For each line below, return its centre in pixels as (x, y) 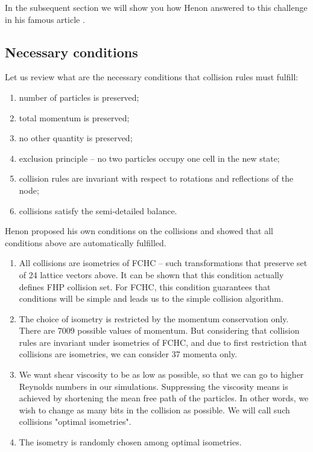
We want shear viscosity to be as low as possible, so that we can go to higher (161, 374)
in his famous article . (45, 19)
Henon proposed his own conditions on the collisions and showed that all (139, 231)
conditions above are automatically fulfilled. (86, 242)
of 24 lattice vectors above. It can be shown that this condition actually (151, 274)
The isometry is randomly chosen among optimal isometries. (130, 442)
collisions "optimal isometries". (75, 422)
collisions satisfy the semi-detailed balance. (98, 210)
